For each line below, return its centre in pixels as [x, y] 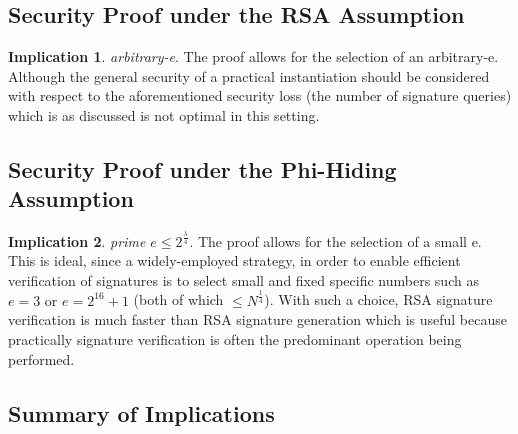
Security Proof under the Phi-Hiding [202, 168]
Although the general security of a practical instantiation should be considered [249, 75]
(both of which [178, 299]
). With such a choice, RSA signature [378, 299]
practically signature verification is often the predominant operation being [235, 339]
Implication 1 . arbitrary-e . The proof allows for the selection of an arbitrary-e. [253, 56]
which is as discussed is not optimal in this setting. [164, 114]
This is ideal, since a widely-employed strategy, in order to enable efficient [234, 260]
